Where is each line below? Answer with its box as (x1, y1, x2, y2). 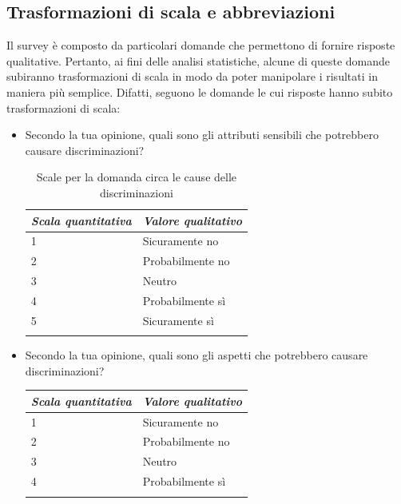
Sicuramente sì (142, 312, 214, 328)
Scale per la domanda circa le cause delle (36, 169, 237, 185)
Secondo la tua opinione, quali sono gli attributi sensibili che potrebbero (25, 126, 379, 143)
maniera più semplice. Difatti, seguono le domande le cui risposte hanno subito (6, 83, 393, 100)
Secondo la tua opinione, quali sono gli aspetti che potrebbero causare (25, 347, 368, 363)
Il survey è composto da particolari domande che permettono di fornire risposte (6, 37, 395, 54)
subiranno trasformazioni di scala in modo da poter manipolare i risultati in (6, 68, 378, 85)
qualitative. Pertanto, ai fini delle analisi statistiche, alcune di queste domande (6, 52, 391, 69)
